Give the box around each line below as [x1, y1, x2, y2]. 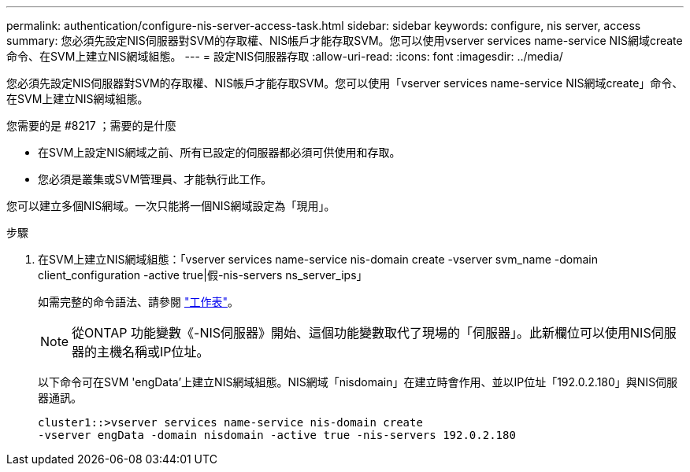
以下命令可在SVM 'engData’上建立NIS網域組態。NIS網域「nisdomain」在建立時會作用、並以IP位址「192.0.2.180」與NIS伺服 [38, 375, 678, 389]
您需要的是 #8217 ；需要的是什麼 [6, 119, 176, 132]
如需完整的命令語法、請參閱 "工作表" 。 [38, 295, 239, 308]
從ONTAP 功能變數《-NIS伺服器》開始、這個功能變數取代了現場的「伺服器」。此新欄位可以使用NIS [72, 325, 651, 341]
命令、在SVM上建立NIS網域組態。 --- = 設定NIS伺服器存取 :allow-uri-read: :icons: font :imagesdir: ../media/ [6, 50, 563, 63]
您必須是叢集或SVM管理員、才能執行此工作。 [38, 172, 273, 186]
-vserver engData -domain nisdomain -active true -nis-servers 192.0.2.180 [38, 429, 516, 441]
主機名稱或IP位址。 [97, 344, 210, 360]
